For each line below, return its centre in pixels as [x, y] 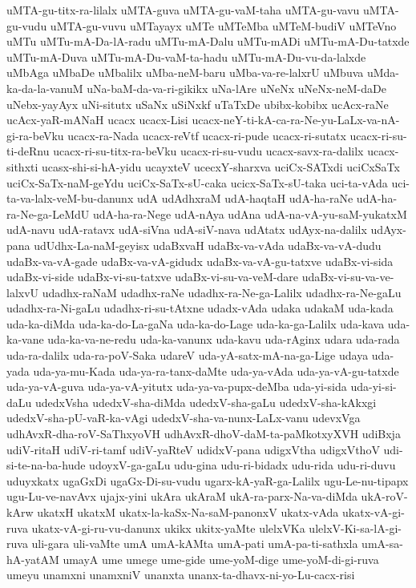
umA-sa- [382, 544]
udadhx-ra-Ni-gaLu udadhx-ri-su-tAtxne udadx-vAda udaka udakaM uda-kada [200, 308]
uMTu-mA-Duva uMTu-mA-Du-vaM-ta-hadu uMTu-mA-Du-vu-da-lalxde [186, 56]
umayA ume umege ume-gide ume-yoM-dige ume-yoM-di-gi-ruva [221, 559]
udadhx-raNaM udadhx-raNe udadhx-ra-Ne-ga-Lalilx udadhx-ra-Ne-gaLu [222, 292]
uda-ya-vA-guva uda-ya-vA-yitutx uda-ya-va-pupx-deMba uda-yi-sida [177, 387]
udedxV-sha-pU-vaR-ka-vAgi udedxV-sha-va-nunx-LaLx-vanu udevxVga [184, 418]
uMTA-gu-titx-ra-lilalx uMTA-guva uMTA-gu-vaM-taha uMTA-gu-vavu [183, 10]
